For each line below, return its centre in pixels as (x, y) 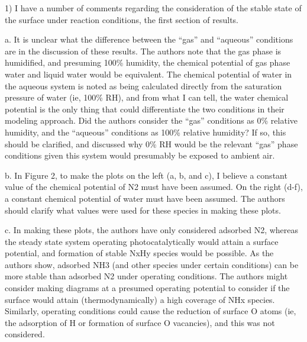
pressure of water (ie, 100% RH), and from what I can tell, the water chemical (147, 97)
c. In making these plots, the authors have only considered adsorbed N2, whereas (152, 230)
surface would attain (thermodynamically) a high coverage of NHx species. (140, 299)
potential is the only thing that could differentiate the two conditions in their (145, 109)
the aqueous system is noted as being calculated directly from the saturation (143, 85)
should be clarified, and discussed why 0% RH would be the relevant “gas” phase (151, 143)
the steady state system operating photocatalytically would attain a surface (142, 241)
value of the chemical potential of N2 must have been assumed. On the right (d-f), (154, 187)
